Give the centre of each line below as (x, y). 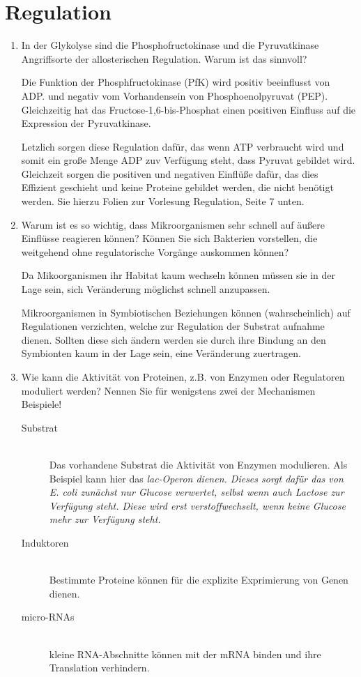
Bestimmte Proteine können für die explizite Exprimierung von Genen (199, 580)
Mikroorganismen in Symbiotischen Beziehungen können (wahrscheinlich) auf (186, 312)
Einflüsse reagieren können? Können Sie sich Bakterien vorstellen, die (169, 238)
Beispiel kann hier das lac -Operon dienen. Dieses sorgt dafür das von (196, 478)
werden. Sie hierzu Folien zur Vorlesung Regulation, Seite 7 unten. (163, 201)
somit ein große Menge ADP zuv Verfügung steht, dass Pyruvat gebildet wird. (188, 160)
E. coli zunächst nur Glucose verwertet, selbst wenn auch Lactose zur (197, 492)
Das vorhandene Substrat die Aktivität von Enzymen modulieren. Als (198, 464)
